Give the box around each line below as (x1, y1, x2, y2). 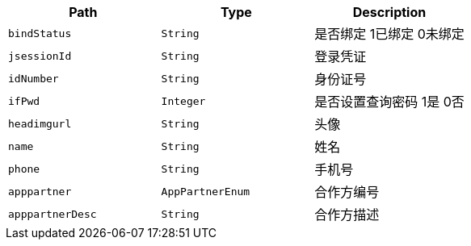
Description (352, 4, 427, 20)
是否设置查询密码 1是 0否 (314, 94, 465, 110)
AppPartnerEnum (161, 185, 250, 198)
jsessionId (8, 49, 72, 62)
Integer (161, 94, 206, 107)
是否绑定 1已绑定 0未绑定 (314, 26, 465, 42)
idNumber (8, 72, 59, 85)
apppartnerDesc (8, 207, 97, 220)
